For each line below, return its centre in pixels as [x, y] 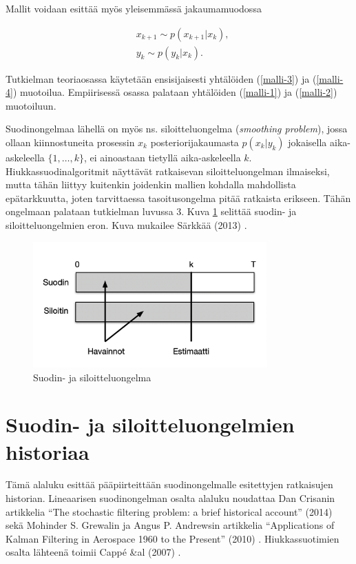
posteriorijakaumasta [195, 142]
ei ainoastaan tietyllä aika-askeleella [165, 158]
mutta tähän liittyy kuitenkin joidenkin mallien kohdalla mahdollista [151, 184]
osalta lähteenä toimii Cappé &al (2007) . [93, 552]
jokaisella [307, 142]
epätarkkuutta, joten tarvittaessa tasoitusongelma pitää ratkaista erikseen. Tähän [178, 198]
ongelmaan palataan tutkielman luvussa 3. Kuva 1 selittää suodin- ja [151, 211]
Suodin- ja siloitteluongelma [92, 377]
